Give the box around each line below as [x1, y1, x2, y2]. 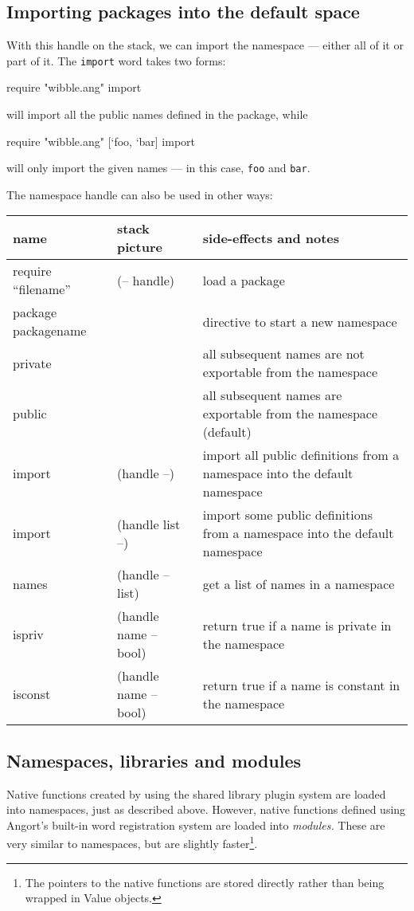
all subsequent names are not [202, 344, 365, 363]
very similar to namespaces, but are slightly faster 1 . [6, 833, 258, 852]
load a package [202, 270, 285, 289]
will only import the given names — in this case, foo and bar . [6, 159, 310, 176]
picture [117, 238, 162, 257]
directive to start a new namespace [202, 312, 397, 331]
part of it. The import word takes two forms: [6, 52, 226, 69]
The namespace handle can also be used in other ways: [6, 186, 273, 202]
